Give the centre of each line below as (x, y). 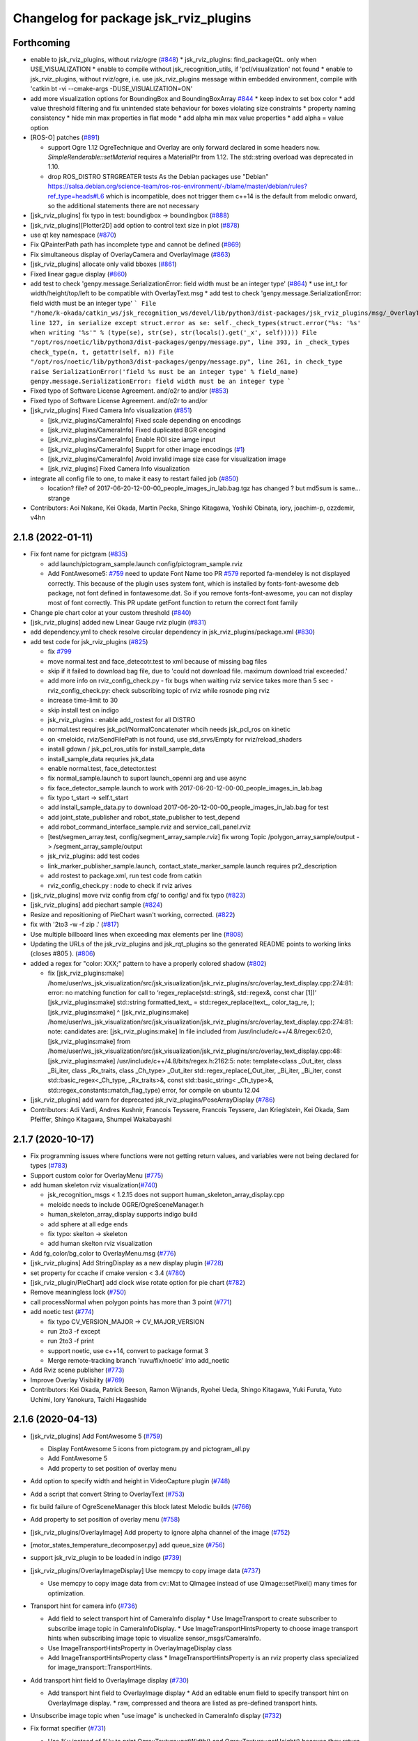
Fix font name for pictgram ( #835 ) (79, 554)
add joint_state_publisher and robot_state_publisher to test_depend (144, 817)
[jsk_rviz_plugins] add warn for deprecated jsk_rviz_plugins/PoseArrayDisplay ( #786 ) (153, 1100)
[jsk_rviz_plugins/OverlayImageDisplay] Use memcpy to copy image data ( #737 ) (146, 1570)
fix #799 (60, 652)
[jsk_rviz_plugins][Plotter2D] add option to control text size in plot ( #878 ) (135, 225)
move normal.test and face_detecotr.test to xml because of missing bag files (157, 661)
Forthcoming (41, 43)
